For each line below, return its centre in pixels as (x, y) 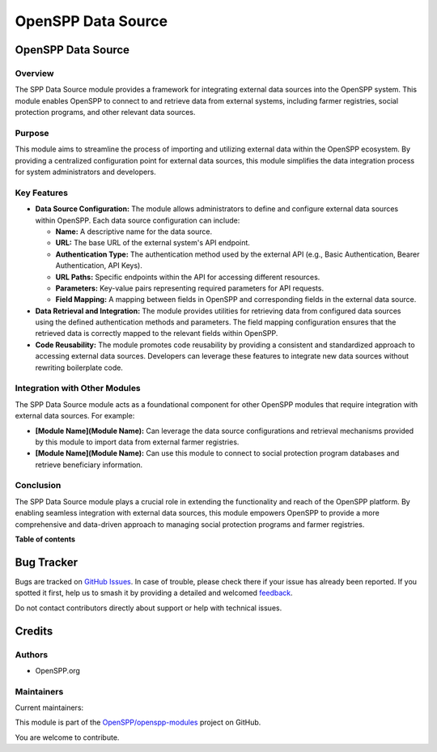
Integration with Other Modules (78, 389)
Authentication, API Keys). (99, 266)
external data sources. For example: (75, 416)
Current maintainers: (49, 707)
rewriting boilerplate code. (79, 368)
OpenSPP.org (58, 670)
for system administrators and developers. (86, 172)
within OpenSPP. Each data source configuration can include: (138, 220)
